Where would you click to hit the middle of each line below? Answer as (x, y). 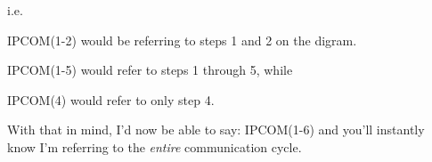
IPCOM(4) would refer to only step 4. (111, 99)
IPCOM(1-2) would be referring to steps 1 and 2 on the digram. (182, 40)
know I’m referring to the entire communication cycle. (155, 146)
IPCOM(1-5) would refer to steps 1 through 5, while (150, 70)
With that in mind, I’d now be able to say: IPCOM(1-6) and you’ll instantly (216, 130)
